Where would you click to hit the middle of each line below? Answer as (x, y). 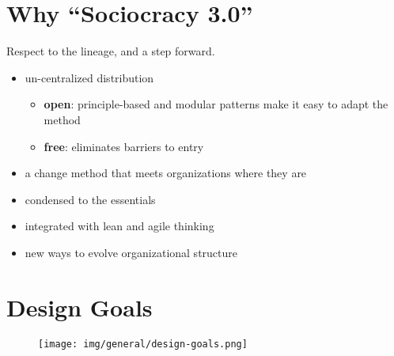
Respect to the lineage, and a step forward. (111, 51)
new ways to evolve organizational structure (131, 252)
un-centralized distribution (89, 77)
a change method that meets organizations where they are (166, 173)
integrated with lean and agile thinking (119, 226)
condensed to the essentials (90, 199)
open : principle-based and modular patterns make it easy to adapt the (216, 104)
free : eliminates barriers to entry (124, 146)
